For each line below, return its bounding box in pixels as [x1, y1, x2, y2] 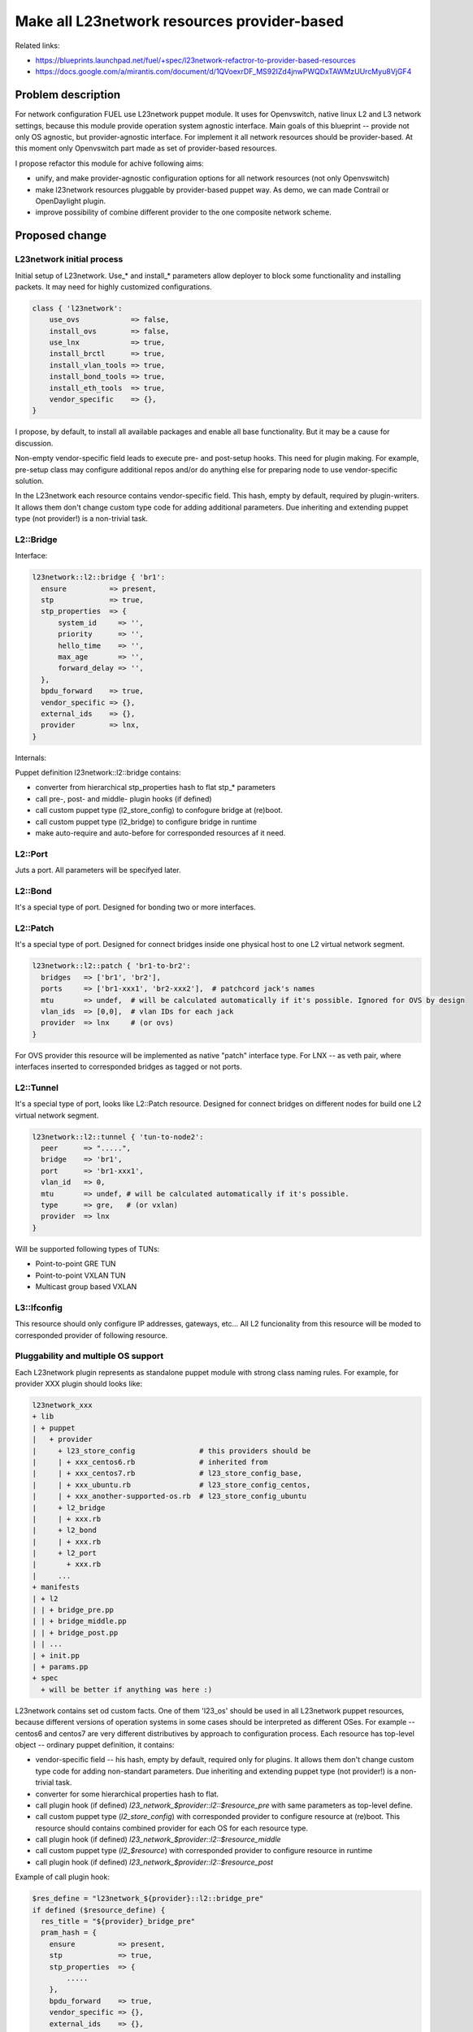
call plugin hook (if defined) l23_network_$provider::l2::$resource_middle [35, 1834, 281, 1844]
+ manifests [32, 1583, 80, 1592]
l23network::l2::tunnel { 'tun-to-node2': [32, 1132, 204, 1141]
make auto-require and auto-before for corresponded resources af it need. [35, 828, 286, 838]
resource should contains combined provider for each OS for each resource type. [35, 1823, 309, 1833]
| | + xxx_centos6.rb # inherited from [32, 1457, 268, 1466]
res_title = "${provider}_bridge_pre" [41, 1917, 195, 1926]
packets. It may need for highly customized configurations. [15, 281, 213, 292]
